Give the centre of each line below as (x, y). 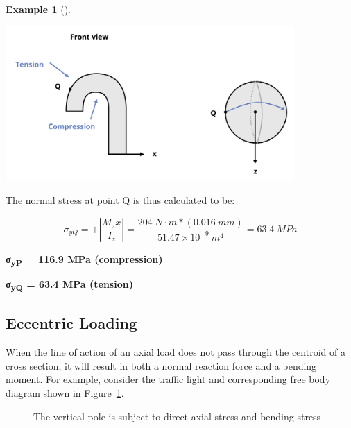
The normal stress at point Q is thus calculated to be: (120, 200)
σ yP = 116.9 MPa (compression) (84, 259)
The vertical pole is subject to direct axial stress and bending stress (177, 416)
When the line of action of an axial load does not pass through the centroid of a (175, 352)
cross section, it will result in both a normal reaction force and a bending (161, 365)
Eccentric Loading (71, 323)
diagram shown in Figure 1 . (65, 393)
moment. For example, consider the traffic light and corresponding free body (168, 379)
